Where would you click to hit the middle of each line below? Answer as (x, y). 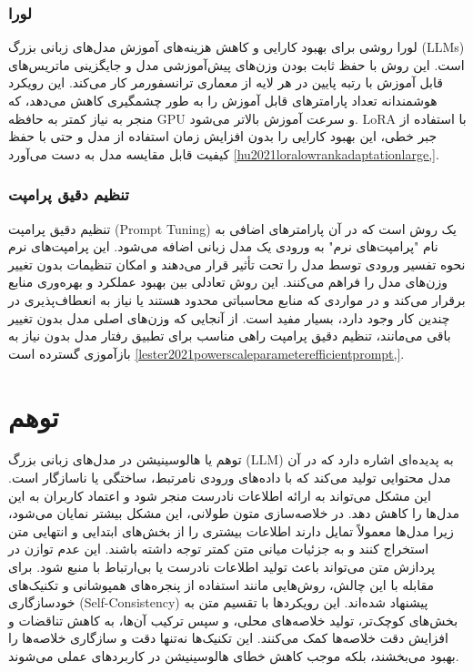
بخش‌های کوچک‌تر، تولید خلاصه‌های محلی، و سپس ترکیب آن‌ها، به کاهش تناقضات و (233, 620)
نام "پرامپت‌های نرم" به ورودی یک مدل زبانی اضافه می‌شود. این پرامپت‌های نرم (223, 246)
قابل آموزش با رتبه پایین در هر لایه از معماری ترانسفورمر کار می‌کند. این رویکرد (226, 82)
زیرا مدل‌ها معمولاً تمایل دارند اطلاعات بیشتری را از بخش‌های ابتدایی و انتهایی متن (231, 530)
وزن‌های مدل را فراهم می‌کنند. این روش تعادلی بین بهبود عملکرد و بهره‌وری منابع (228, 282)
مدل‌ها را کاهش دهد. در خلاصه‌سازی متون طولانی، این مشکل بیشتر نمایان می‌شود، (234, 513)
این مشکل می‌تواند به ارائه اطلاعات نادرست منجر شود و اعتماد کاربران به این (220, 495)
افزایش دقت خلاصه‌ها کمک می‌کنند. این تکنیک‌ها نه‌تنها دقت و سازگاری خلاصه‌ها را (228, 638)
